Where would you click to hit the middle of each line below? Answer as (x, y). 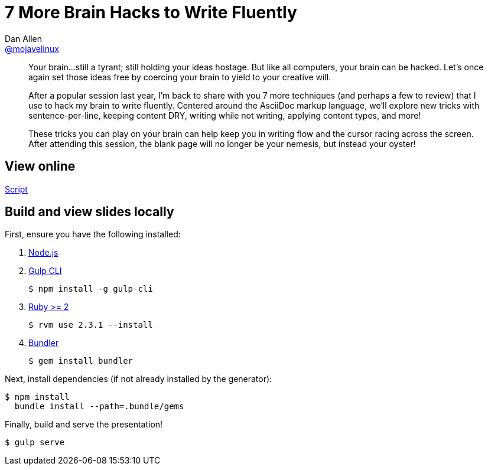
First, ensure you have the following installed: (93, 234)
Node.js (43, 253)
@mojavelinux (32, 48)
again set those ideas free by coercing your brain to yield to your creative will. (180, 77)
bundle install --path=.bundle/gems (99, 407)
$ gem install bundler (81, 361)
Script (16, 189)
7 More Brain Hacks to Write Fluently (151, 12)
